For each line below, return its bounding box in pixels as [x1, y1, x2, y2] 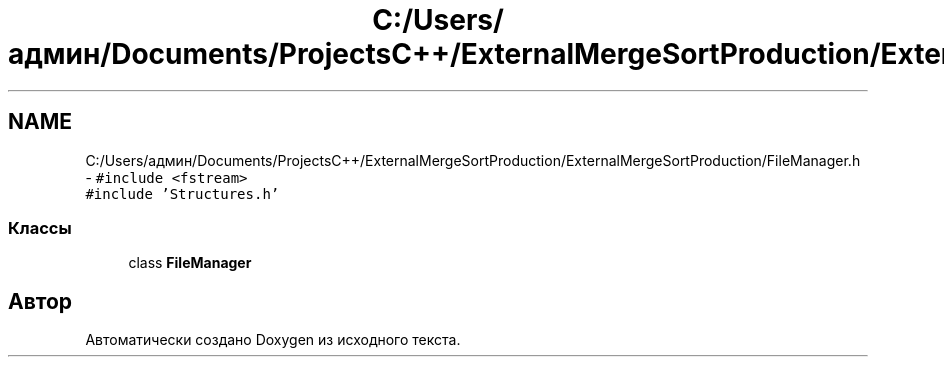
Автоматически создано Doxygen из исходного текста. [85, 331, 461, 349]
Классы [8, 217, 72, 238]
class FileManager [128, 254, 252, 272]
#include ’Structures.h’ [85, 185, 280, 202]
